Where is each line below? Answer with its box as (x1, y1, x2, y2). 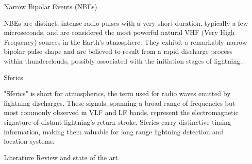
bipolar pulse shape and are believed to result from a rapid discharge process (4, 46, 233, 56)
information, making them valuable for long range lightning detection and (4, 126, 223, 136)
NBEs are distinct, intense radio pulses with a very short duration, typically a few (4, 17, 248, 28)
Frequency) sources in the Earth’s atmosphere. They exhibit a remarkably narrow (4, 36, 247, 47)
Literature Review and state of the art (4, 152, 118, 162)
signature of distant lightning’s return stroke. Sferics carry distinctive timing (4, 116, 231, 127)
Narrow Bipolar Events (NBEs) (4, 1, 97, 11)
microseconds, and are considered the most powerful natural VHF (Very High (4, 27, 235, 37)
